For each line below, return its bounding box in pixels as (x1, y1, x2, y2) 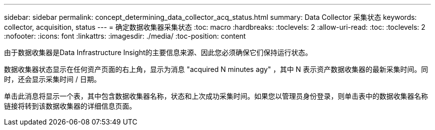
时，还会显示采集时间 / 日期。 (4, 75, 101, 83)
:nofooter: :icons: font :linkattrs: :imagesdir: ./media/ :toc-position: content (4, 32, 246, 40)
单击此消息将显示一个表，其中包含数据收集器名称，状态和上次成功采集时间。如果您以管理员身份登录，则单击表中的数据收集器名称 (4, 92, 428, 100)
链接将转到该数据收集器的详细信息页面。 (4, 102, 136, 110)
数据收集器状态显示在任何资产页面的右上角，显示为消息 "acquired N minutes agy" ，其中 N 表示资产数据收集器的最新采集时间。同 (4, 65, 429, 73)
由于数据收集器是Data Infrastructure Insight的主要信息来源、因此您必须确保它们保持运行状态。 (4, 48, 312, 57)
